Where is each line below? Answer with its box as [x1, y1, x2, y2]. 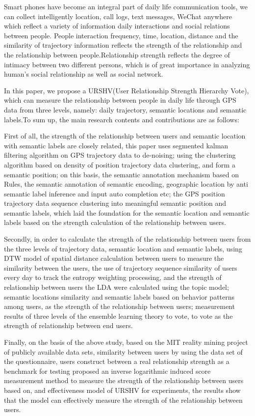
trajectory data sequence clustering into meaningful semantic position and [4, 198, 227, 208]
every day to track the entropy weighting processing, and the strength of [4, 272, 222, 282]
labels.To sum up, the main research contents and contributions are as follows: [4, 114, 239, 124]
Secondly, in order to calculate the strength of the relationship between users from [4, 234, 251, 244]
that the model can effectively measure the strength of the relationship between [4, 394, 243, 405]
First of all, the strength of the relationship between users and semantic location [4, 131, 246, 141]
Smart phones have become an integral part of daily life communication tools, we [4, 1, 248, 11]
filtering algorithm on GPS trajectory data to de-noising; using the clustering [4, 150, 236, 160]
